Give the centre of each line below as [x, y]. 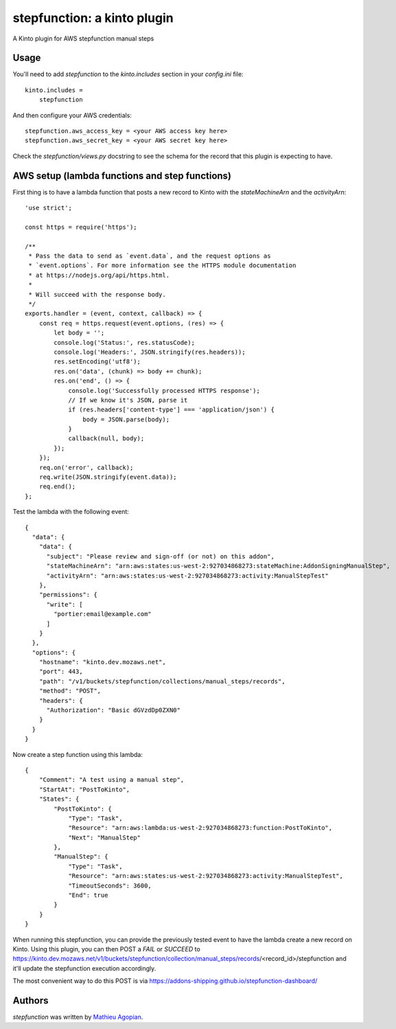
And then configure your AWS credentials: [72, 115]
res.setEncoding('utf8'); [97, 362]
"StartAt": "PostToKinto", [84, 789]
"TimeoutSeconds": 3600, [110, 885]
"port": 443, [61, 672]
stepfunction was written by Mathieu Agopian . [78, 1017]
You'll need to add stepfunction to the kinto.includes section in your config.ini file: [128, 74]
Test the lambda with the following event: [71, 512]
